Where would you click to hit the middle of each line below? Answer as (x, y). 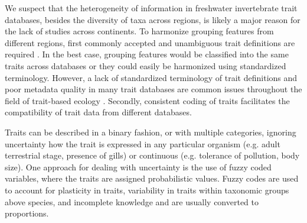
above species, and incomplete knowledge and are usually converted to (132, 201)
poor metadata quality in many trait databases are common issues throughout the (153, 89)
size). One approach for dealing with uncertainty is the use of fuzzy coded (138, 167)
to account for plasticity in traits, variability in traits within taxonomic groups (147, 190)
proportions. (27, 213)
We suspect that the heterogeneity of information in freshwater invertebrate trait (151, 8)
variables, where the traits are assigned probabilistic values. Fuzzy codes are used (152, 178)
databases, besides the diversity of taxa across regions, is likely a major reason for (153, 19)
